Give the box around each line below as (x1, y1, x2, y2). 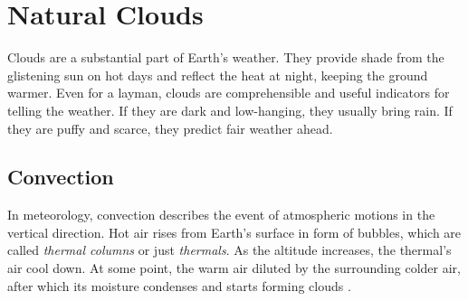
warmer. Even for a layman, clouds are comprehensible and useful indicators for (7, 83, 450, 102)
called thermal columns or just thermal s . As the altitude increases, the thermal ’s (7, 240, 452, 259)
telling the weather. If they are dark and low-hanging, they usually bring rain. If (7, 100, 453, 119)
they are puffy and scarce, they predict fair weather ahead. (7, 118, 333, 137)
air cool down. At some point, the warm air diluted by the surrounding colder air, (7, 259, 461, 277)
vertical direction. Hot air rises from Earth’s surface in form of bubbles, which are (7, 222, 462, 241)
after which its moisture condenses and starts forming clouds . (7, 276, 351, 295)
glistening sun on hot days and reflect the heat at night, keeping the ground (7, 65, 428, 84)
